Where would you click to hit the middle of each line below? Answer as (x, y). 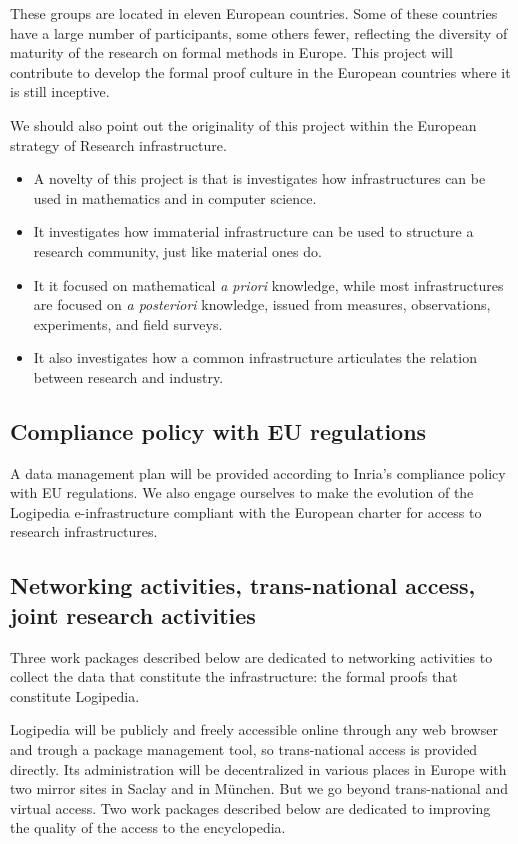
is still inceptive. (60, 91)
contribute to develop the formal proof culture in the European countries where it (260, 71)
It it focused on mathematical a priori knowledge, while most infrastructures (268, 284)
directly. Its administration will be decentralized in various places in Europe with (258, 768)
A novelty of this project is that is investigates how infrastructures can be (259, 178)
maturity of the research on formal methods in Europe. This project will (231, 52)
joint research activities (133, 614)
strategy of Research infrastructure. (118, 144)
